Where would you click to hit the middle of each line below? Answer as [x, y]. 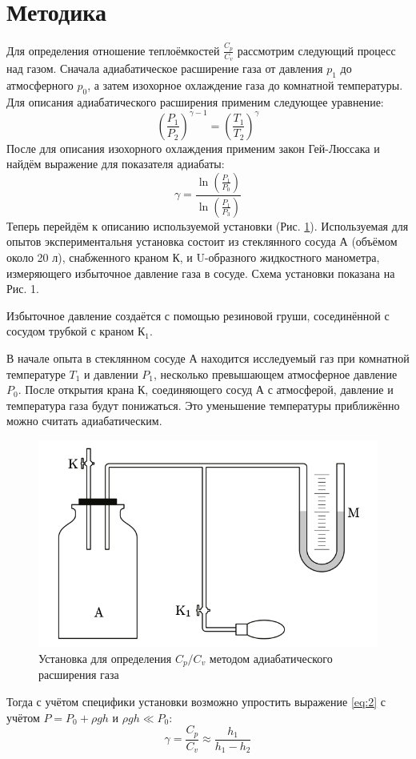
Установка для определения [105, 659]
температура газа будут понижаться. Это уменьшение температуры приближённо [203, 405]
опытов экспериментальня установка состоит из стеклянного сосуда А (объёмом [202, 241]
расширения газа [79, 675]
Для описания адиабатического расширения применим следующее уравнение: [195, 101]
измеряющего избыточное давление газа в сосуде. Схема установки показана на [201, 273]
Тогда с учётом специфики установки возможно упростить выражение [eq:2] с [196, 702]
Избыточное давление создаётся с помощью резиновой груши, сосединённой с [198, 315]
